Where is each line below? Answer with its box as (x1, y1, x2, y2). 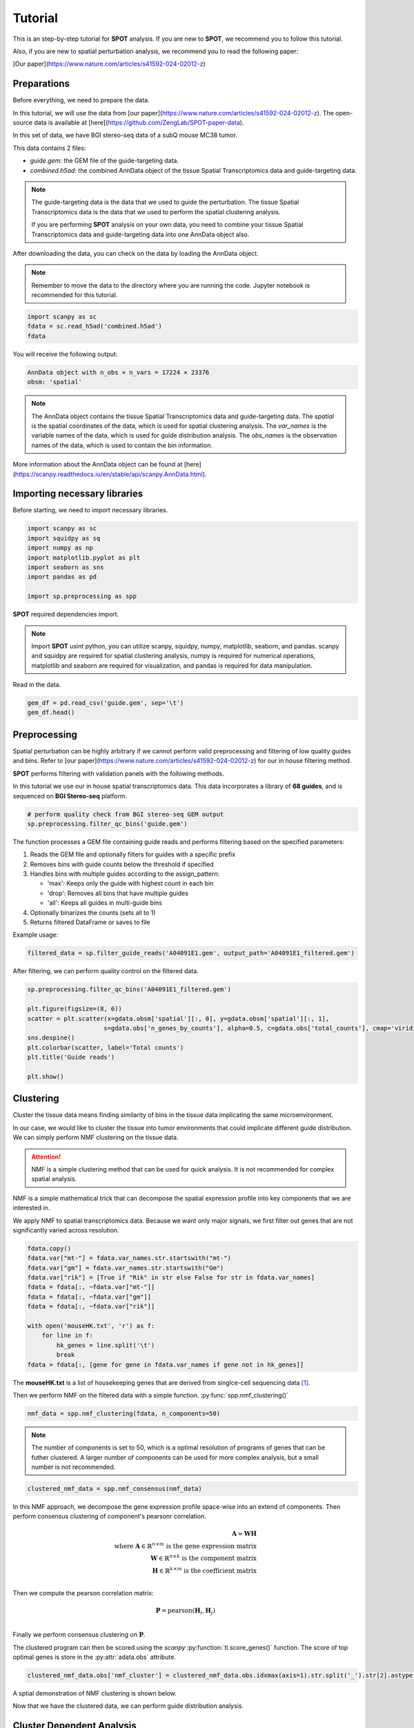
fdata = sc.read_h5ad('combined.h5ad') (27, 322, 162, 330)
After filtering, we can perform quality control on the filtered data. (12, 967, 199, 975)
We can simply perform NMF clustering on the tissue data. (12, 1134, 179, 1142)
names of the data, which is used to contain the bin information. (31, 441, 213, 449)
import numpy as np (27, 544, 93, 552)
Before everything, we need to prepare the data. (12, 96, 150, 104)
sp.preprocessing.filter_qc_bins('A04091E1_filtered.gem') (27, 986, 231, 993)
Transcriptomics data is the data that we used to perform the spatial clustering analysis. (31, 207, 281, 216)
